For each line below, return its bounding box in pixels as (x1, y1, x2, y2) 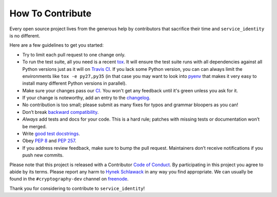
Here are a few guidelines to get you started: (9, 42, 104, 48)
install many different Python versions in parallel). (22, 80, 127, 87)
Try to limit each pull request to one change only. (22, 51, 126, 57)
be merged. (22, 123, 47, 129)
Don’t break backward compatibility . (22, 109, 99, 115)
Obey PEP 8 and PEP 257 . (22, 137, 76, 144)
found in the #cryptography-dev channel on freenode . (9, 176, 129, 182)
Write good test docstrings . (22, 131, 81, 137)
